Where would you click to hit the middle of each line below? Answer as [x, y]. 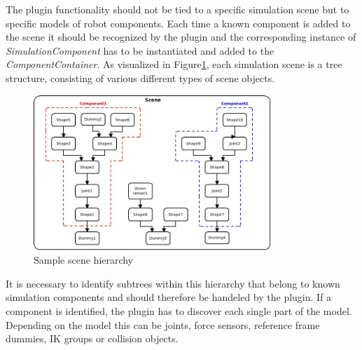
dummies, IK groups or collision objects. [92, 338]
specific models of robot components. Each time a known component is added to [178, 23]
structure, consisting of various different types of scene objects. [140, 78]
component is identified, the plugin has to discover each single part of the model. [179, 311]
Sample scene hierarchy [84, 260]
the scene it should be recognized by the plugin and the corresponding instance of [181, 37]
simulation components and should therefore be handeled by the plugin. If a [169, 297]
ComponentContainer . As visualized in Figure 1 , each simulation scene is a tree [174, 64]
